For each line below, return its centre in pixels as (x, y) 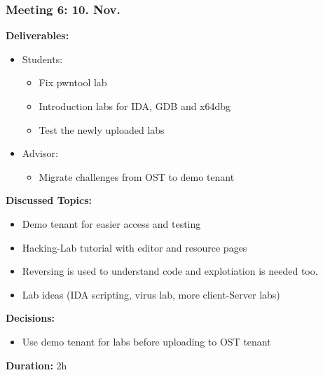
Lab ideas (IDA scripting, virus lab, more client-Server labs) (151, 294)
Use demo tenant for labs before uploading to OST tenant (146, 341)
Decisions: (30, 318)
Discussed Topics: (49, 200)
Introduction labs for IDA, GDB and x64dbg (135, 106)
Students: (42, 59)
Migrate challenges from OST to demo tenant (137, 176)
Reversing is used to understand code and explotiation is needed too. (170, 271)
